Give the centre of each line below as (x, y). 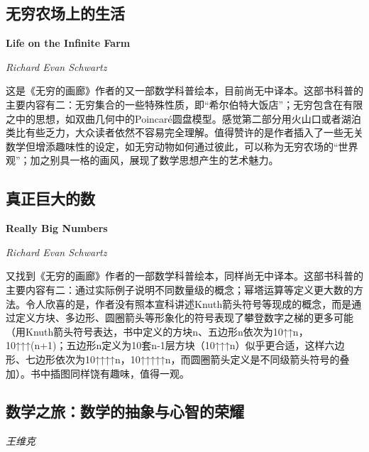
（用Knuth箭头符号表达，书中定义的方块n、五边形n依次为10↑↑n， (157, 331)
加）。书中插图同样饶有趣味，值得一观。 (98, 373)
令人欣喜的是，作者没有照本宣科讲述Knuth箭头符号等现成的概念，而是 (188, 303)
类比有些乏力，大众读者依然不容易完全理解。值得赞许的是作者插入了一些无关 (184, 132)
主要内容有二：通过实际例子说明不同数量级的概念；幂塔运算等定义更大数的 (180, 289)
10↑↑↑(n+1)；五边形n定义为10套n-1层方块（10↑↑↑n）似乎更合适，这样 (165, 345)
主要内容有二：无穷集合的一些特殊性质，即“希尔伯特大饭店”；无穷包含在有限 (184, 104)
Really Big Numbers (57, 228)
